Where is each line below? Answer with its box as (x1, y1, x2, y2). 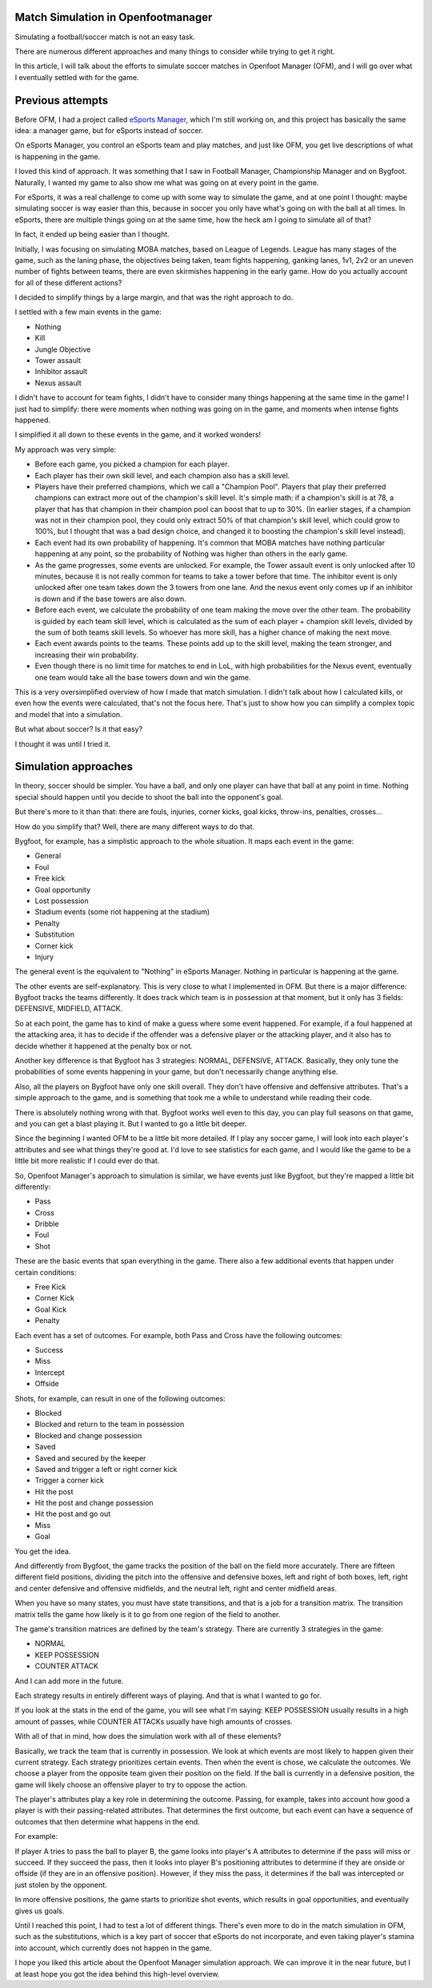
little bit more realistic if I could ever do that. (14, 1156, 160, 1166)
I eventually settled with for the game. (14, 72, 139, 82)
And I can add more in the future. (14, 1675, 124, 1686)
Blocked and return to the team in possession (34, 1419, 185, 1430)
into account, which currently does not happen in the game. (14, 1943, 212, 1953)
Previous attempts (14, 93, 109, 107)
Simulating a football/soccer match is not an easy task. (14, 32, 196, 42)
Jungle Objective (34, 345, 91, 354)
